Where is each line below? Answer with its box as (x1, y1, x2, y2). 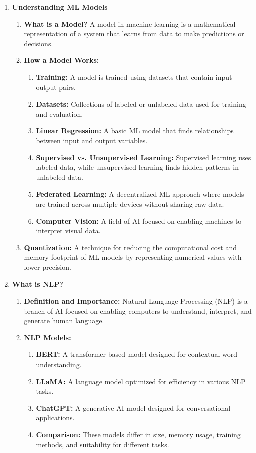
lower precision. (24, 261, 71, 272)
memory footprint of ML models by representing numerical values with (24, 252, 242, 262)
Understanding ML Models (12, 2, 108, 12)
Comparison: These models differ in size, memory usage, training (36, 429, 241, 439)
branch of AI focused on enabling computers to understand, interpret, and (24, 305, 252, 316)
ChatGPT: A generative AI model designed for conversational (36, 402, 231, 413)
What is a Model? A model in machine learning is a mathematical (24, 18, 236, 29)
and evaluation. (36, 108, 83, 119)
